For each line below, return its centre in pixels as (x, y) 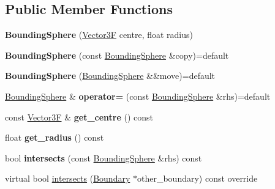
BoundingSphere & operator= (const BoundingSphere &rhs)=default (138, 96)
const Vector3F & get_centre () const (79, 117)
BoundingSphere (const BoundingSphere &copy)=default (117, 55)
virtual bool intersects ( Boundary (68, 178)
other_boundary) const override (197, 178)
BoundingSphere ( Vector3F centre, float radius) (99, 35)
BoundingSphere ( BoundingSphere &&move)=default (110, 76)
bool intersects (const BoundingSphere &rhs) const (104, 157)
